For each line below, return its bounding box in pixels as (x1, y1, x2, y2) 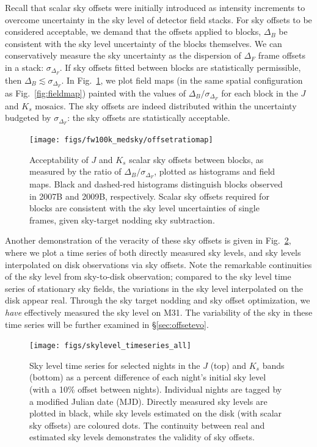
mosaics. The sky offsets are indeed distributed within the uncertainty (35, 99, 297, 112)
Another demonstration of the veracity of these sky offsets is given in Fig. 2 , (5, 234, 291, 247)
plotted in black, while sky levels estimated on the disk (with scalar (29, 407, 282, 420)
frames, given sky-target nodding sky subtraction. (29, 213, 215, 226)
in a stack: (5, 60, 44, 73)
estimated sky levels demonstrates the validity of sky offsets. (29, 431, 255, 443)
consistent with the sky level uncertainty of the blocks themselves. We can (5, 37, 282, 49)
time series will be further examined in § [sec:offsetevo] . (5, 318, 209, 330)
